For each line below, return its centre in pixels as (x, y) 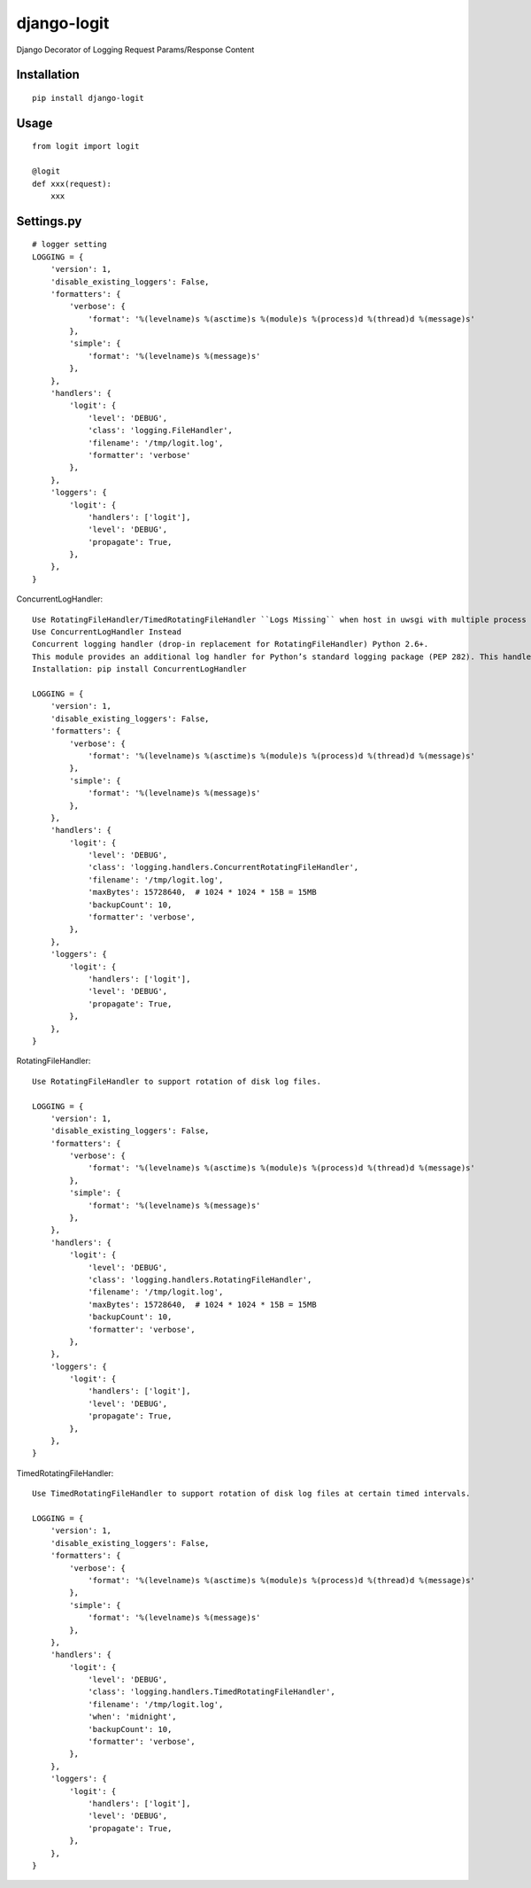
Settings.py (49, 221)
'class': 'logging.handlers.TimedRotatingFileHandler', (212, 1692)
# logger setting (69, 245)
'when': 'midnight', (132, 1717)
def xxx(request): (72, 183)
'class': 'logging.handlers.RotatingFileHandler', (200, 1279)
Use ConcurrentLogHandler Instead (107, 632)
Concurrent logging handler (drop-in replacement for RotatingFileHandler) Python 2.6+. (231, 644)
